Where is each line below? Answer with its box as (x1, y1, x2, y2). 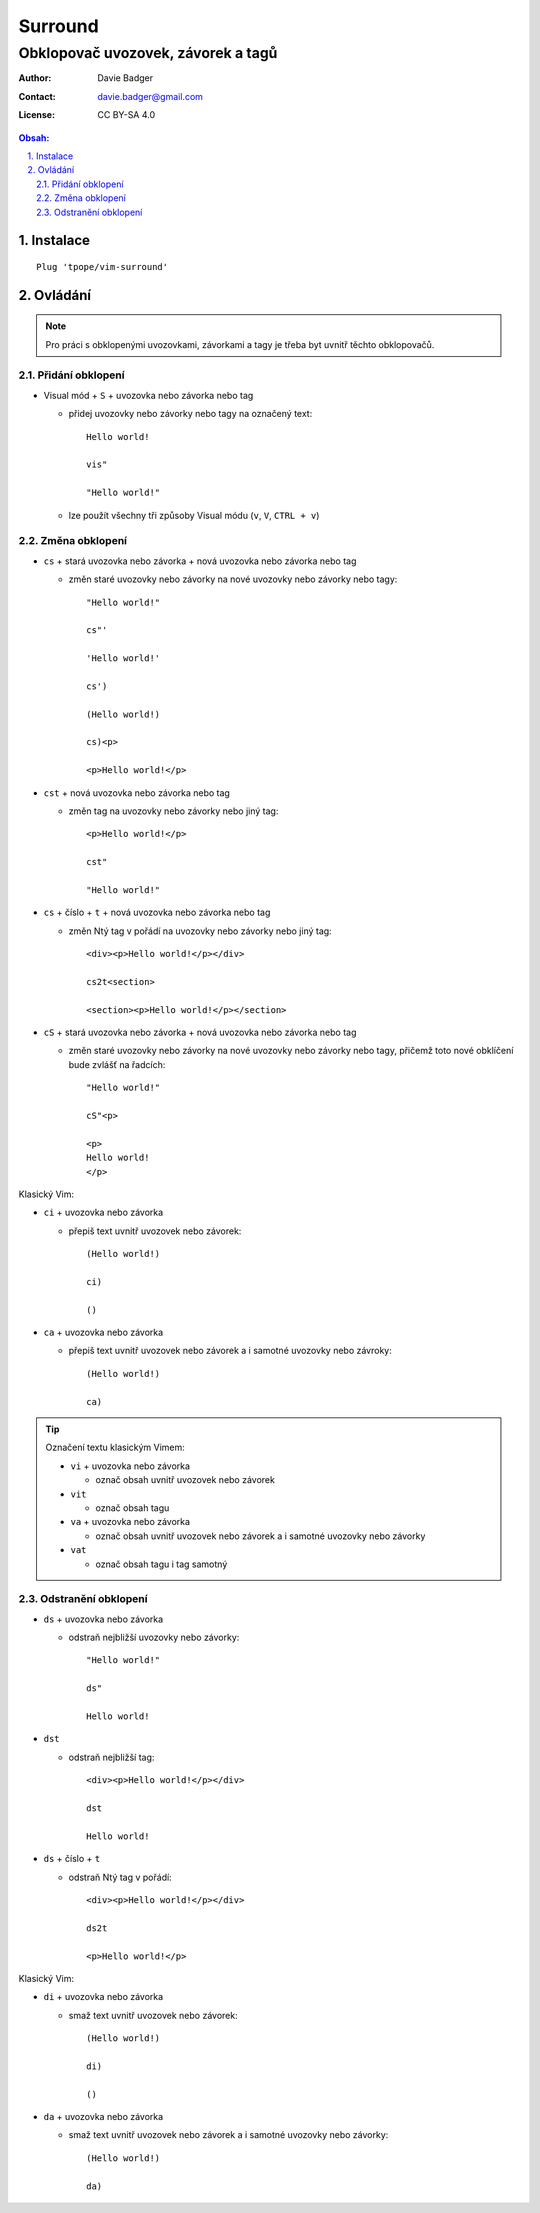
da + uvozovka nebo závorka (43, 2111, 164, 2123)
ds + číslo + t (43, 1853, 101, 1865)
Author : (18, 72, 52, 84)
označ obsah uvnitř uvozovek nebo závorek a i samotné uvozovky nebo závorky (95, 1530, 426, 1542)
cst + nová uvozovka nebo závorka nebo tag (43, 786, 230, 799)
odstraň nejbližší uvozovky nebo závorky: (68, 1631, 240, 1644)
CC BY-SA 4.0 (97, 109, 156, 121)
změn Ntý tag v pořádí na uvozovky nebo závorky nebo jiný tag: (68, 925, 332, 937)
